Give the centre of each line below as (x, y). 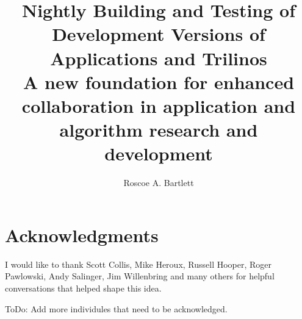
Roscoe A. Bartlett (159, 183)
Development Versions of (159, 34)
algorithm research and (159, 130)
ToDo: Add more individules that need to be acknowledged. (116, 308)
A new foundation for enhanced (159, 81)
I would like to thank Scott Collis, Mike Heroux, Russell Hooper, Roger (138, 264)
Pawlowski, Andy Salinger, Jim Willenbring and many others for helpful (140, 276)
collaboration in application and (159, 105)
